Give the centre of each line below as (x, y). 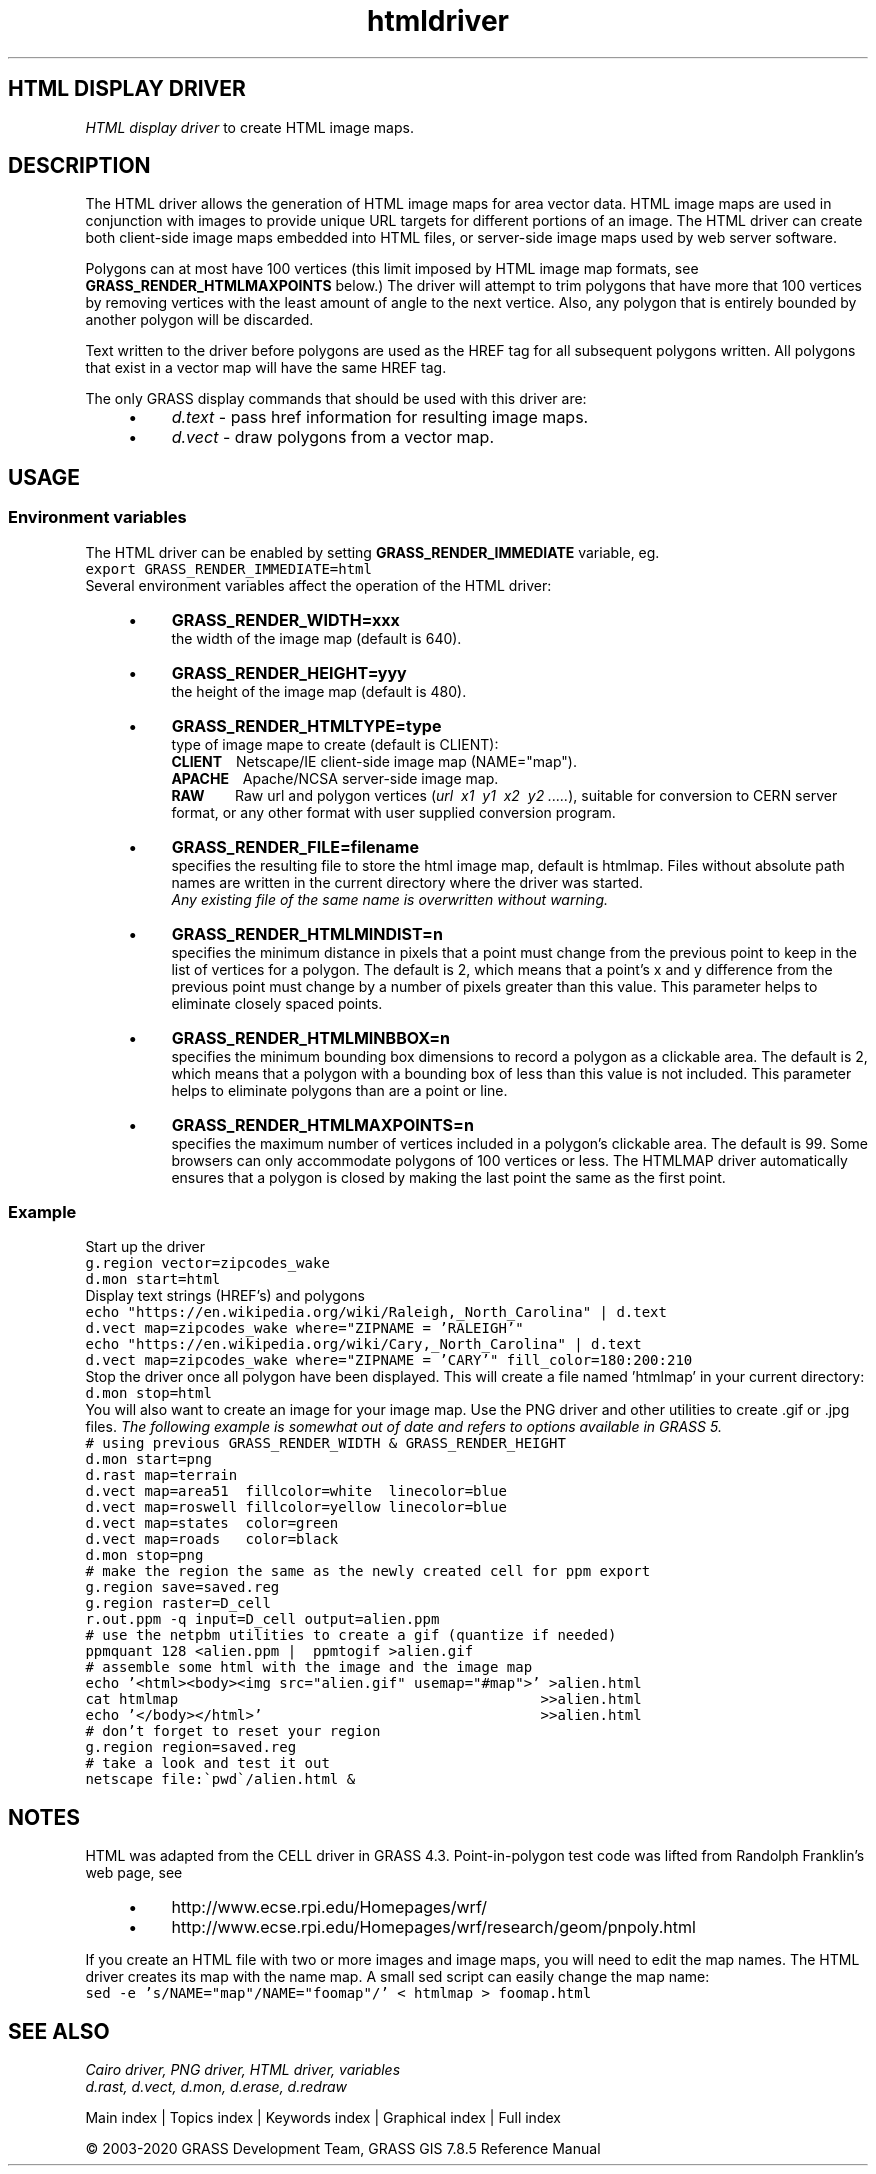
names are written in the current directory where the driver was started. (407, 882)
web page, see (134, 1873)
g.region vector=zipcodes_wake (207, 1263)
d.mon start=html (153, 1279)
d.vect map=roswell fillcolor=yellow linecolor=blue (296, 1507)
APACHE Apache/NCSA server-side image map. (335, 778)
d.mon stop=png (144, 1555)
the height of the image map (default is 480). (319, 691)
